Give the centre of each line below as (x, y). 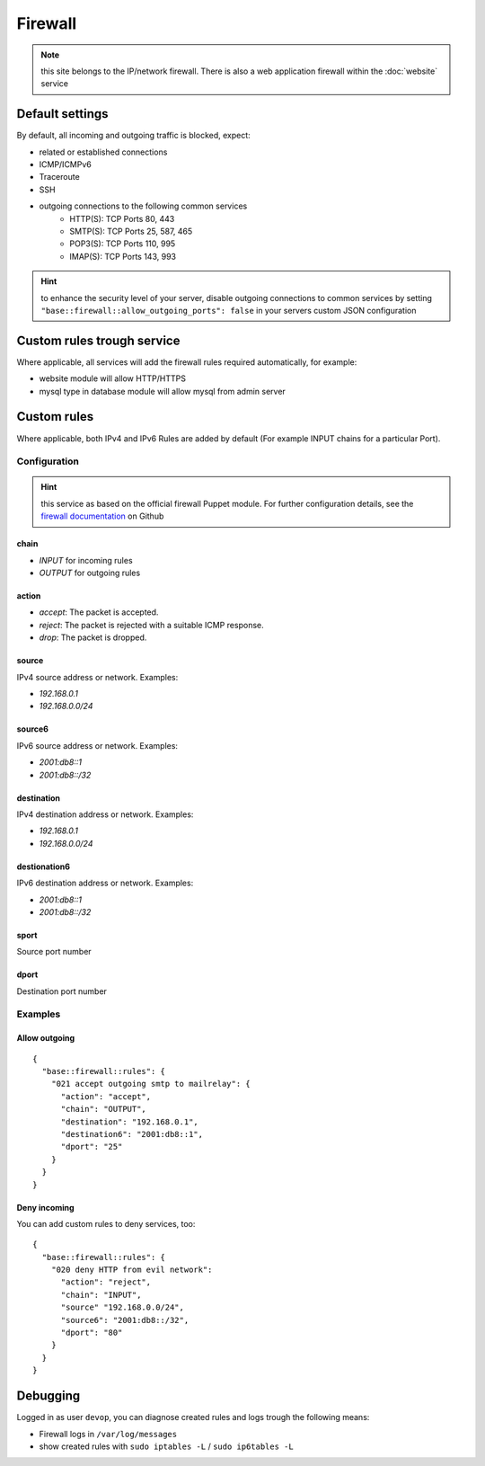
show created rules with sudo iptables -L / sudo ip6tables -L (166, 1446)
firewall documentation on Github (102, 516)
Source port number (54, 952)
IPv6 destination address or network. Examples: (105, 883)
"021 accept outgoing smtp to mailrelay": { (150, 1084)
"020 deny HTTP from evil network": (132, 1270)
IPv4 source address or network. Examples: (97, 677)
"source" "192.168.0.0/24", (122, 1307)
